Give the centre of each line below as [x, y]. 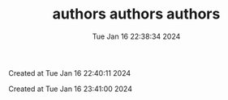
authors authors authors [136, 14]
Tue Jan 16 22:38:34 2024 [136, 36]
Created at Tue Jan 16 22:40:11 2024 [70, 73]
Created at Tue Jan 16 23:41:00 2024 [70, 89]
